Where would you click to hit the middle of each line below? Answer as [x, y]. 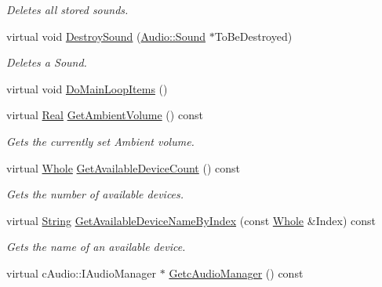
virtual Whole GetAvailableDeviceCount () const [123, 167]
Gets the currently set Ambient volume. [100, 141]
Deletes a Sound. [47, 62]
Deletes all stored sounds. [67, 9]
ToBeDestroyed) [253, 36]
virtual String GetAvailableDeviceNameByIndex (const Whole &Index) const [191, 220]
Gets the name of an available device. [96, 247]
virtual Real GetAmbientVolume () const [105, 115]
